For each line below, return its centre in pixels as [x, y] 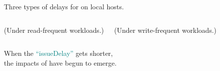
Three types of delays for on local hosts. [64, 6]
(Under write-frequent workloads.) [165, 30]
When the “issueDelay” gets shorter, [59, 53]
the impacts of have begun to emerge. [60, 62]
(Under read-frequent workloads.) [54, 30]
